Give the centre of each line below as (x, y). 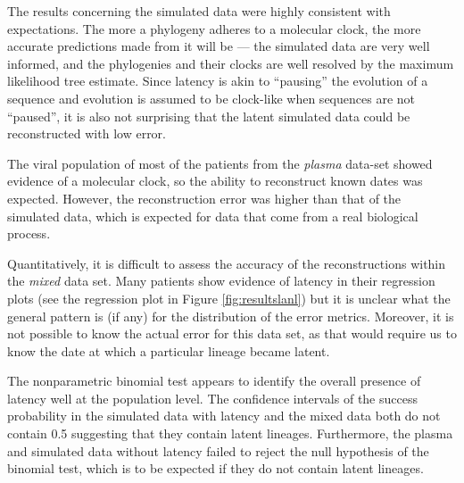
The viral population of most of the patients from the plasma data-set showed (220, 163)
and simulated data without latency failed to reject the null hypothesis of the (218, 450)
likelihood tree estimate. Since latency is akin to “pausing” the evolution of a (218, 81)
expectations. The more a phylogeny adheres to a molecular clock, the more (214, 28)
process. (29, 233)
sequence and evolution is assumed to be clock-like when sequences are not (211, 98)
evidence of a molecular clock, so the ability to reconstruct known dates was (215, 181)
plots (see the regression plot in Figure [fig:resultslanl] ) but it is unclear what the (229, 298)
